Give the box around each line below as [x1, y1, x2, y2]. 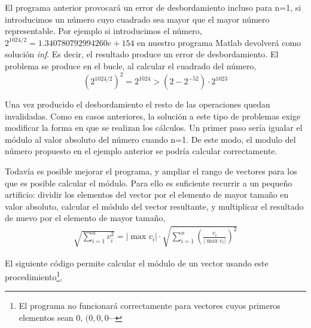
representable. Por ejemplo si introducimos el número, [5, 24, 202, 37]
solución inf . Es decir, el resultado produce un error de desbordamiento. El [5, 48, 279, 60]
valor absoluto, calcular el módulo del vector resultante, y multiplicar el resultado [5, 200, 304, 212]
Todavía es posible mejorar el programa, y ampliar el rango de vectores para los [5, 165, 297, 177]
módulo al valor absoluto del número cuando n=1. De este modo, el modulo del [5, 133, 296, 145]
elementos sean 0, [19, 311, 83, 324]
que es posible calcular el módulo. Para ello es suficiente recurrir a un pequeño [5, 176, 292, 189]
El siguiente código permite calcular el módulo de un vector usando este [5, 256, 269, 269]
